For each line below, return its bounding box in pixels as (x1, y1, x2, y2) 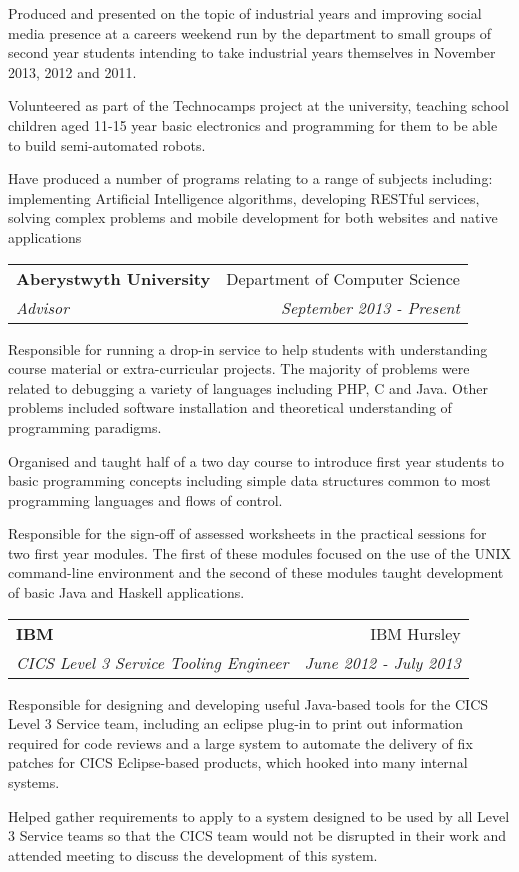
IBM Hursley (370, 621, 461, 645)
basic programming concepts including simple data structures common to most (8, 470, 491, 491)
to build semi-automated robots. (8, 134, 206, 155)
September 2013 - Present (280, 295, 460, 319)
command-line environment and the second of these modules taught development (8, 562, 504, 583)
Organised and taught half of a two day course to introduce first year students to (8, 450, 505, 471)
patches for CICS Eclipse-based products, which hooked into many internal (8, 752, 468, 773)
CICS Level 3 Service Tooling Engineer (16, 650, 289, 674)
